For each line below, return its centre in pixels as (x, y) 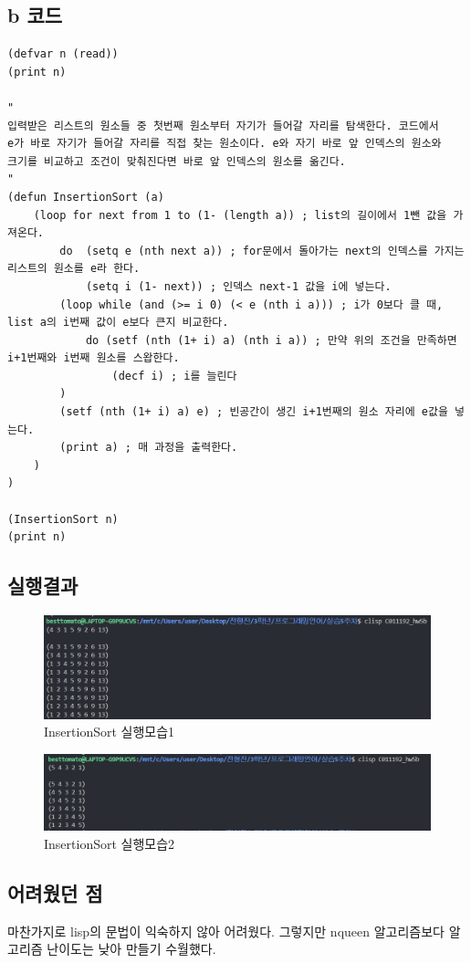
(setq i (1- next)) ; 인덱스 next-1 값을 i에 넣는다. (238, 286)
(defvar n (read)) (63, 54)
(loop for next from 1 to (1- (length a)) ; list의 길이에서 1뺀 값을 (240, 215)
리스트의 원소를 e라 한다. (74, 269)
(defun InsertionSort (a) (86, 197)
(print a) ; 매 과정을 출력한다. (149, 448)
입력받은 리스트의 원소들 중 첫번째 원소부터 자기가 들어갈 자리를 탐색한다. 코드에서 (223, 126)
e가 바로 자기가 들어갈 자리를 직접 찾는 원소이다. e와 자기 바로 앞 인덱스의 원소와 (225, 144)
